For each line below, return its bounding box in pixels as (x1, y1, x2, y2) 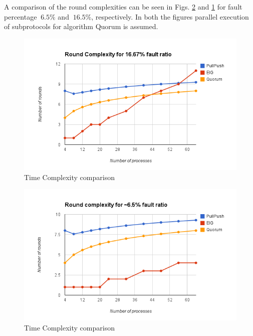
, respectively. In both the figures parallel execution (91, 11, 249, 22)
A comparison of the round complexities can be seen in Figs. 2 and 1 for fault (4, 2, 242, 12)
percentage (4, 11, 37, 22)
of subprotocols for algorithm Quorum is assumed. (4, 21, 158, 32)
